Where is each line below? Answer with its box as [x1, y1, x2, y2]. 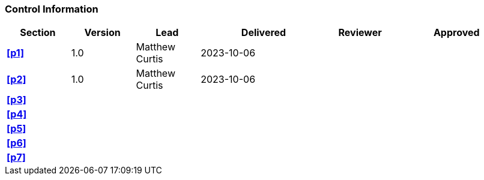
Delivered [241, 26, 286, 39]
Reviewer [338, 26, 382, 39]
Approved [433, 26, 480, 39]
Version [84, 26, 121, 39]
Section [20, 26, 56, 39]
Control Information [5, 3, 98, 15]
